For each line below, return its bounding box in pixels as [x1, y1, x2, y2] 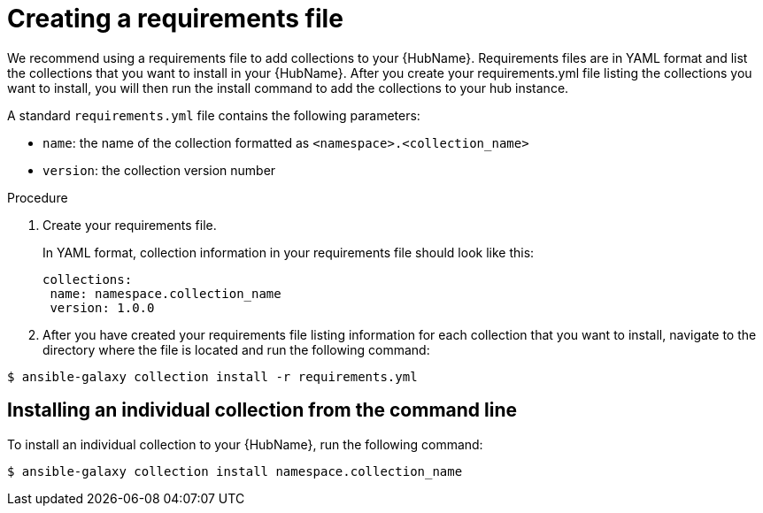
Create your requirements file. [42, 217, 217, 233]
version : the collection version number [42, 162, 276, 178]
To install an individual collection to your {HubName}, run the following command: [7, 436, 483, 452]
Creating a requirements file [7, 4, 343, 34]
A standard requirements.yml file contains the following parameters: [7, 107, 420, 123]
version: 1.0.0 [50, 300, 155, 315]
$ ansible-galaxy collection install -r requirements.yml [7, 369, 418, 384]
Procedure [7, 189, 68, 205]
